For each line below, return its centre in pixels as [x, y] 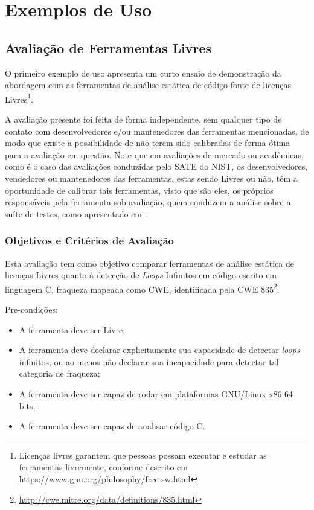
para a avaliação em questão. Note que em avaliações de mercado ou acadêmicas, [154, 154]
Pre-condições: [31, 309]
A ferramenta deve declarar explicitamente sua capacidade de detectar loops [159, 350]
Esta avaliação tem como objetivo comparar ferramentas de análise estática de [149, 263]
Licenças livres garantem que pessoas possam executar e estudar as [143, 455]
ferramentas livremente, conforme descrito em [103, 467]
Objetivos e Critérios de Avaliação [89, 241]
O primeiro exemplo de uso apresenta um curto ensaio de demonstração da [143, 73]
